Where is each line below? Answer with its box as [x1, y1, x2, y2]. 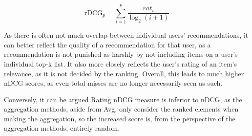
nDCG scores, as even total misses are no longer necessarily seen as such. [4, 78, 223, 88]
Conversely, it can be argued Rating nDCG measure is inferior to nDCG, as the [4, 94, 242, 104]
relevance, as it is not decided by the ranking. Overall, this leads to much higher [4, 68, 244, 78]
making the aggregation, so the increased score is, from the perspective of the [4, 113, 235, 123]
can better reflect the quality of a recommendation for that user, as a [4, 39, 211, 49]
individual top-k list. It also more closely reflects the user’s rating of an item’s [4, 58, 237, 68]
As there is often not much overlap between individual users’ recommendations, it [4, 30, 249, 40]
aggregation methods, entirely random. [4, 123, 120, 133]
